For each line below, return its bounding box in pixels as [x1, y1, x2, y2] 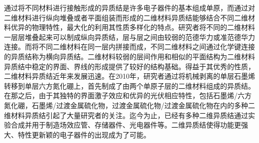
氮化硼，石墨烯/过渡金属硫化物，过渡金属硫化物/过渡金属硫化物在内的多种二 [4, 100, 255, 110]
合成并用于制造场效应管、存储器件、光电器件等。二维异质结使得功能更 [10, 120, 241, 130]
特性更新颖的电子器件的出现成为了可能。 [17, 129, 150, 140]
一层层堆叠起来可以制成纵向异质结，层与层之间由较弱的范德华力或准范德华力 [4, 31, 255, 42]
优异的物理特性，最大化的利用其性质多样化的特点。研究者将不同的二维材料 [10, 22, 255, 32]
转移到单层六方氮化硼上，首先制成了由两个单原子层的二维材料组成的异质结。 [4, 80, 255, 91]
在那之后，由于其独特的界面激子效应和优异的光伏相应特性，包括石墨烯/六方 [4, 90, 252, 101]
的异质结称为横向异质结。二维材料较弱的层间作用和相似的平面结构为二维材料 [4, 51, 255, 61]
